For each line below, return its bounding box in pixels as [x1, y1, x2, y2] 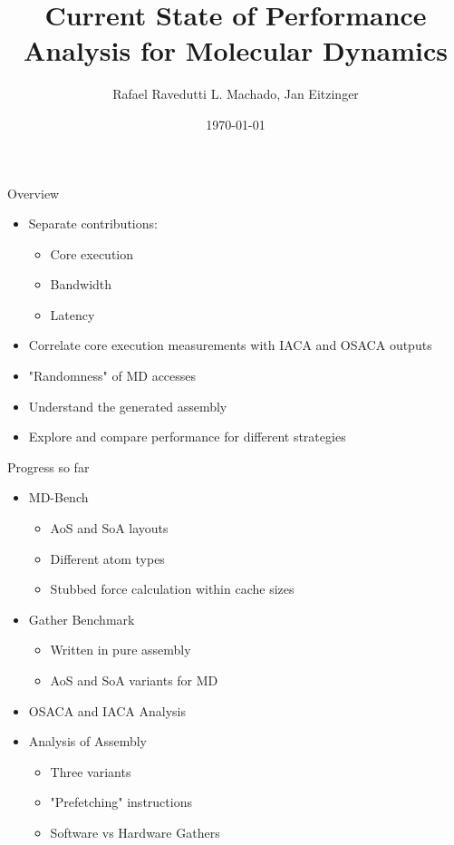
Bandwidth [50, 275, 112, 294]
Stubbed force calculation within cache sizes [50, 579, 295, 598]
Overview [7, 183, 60, 202]
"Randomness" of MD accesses [28, 366, 197, 385]
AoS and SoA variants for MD [50, 671, 218, 689]
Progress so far [7, 457, 90, 476]
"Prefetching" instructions [50, 792, 192, 811]
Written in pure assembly [50, 640, 191, 659]
